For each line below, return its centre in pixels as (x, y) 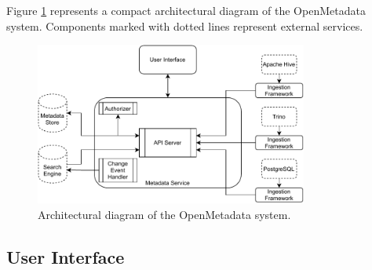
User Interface (66, 256)
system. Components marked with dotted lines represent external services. (185, 26)
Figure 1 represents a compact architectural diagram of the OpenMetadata (186, 10)
